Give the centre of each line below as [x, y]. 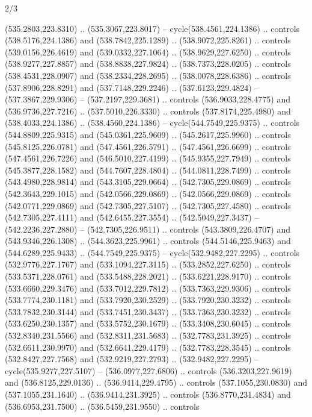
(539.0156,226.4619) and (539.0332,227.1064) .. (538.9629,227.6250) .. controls [148, 52]
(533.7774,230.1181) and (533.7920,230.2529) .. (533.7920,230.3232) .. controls [148, 300]
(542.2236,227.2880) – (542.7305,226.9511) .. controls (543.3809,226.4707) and [148, 229]
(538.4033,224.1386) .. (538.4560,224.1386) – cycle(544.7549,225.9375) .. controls [152, 123]
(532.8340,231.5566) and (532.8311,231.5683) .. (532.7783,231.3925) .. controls [148, 335]
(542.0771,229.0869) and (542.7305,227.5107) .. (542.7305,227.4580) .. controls [148, 205]
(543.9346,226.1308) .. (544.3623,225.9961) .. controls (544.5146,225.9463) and [148, 241]
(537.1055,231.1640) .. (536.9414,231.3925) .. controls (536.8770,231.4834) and [148, 394]
